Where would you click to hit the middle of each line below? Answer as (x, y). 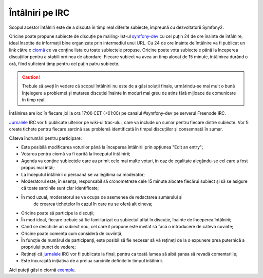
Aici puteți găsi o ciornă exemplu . (42, 270)
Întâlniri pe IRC (39, 13)
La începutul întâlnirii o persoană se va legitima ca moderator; (83, 174)
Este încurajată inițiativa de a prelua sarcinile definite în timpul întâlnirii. (92, 261)
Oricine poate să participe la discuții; (58, 213)
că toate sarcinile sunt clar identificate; (60, 188)
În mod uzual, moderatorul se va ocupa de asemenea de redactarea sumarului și (102, 197)
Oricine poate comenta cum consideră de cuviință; (72, 233)
